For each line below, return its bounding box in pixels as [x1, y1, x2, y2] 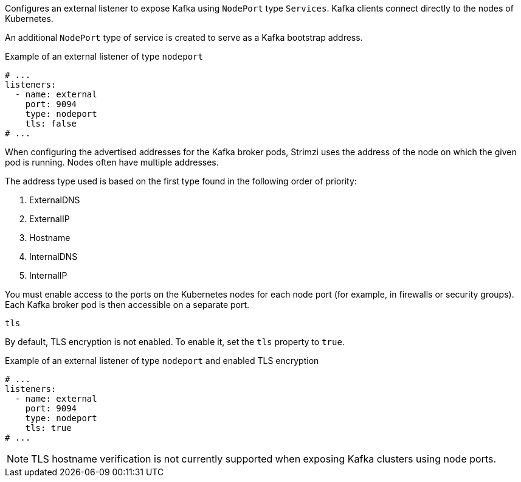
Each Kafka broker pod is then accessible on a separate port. [5, 299, 250, 310]
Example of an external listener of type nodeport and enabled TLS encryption [5, 355, 319, 366]
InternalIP [29, 270, 67, 281]
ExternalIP [29, 214, 70, 224]
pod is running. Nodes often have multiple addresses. [5, 157, 219, 167]
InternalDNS [29, 251, 78, 262]
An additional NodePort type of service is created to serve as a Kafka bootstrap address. [5, 32, 363, 43]
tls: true [25, 423, 72, 433]
